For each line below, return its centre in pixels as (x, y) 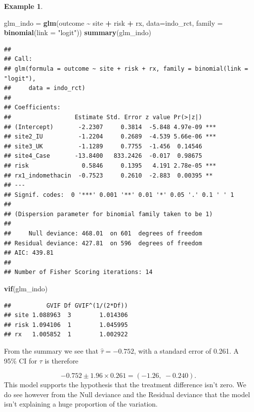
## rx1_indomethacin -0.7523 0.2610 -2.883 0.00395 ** (108, 175)
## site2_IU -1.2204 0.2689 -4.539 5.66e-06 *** (110, 137)
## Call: (18, 59)
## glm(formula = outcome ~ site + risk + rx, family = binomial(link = (126, 69)
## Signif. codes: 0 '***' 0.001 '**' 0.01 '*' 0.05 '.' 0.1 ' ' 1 (119, 195)
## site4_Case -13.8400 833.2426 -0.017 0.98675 (103, 156)
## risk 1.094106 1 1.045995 (66, 325)
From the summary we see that (51, 351)
